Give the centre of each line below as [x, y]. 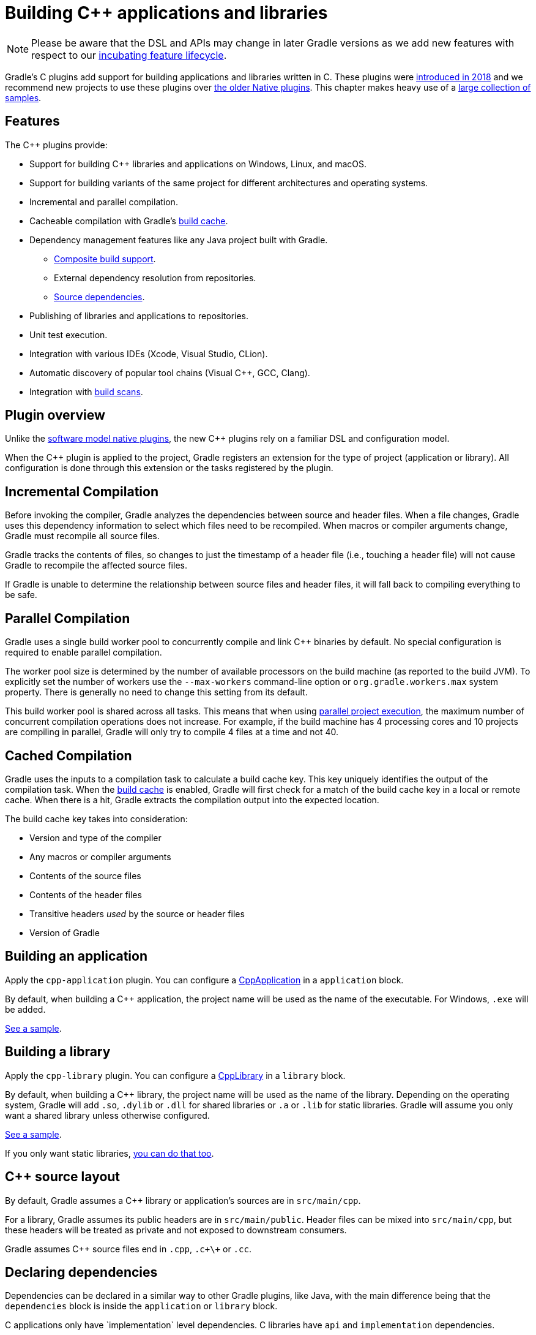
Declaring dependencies [81, 1272]
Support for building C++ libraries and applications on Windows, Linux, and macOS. [198, 164]
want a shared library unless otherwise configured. [107, 1115]
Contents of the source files [85, 876]
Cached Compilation [69, 755]
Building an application [76, 956]
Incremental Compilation [82, 491]
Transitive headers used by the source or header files [137, 913]
